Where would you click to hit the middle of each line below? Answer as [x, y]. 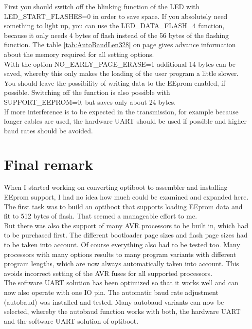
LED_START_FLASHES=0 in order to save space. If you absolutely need [116, 16]
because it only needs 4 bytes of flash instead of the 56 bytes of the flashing [117, 35]
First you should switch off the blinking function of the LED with [102, 6]
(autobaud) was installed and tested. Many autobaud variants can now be [114, 302]
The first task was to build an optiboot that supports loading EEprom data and [123, 206]
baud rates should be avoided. [48, 130]
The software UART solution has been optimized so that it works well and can [121, 283]
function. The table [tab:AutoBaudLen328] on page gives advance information [120, 45]
